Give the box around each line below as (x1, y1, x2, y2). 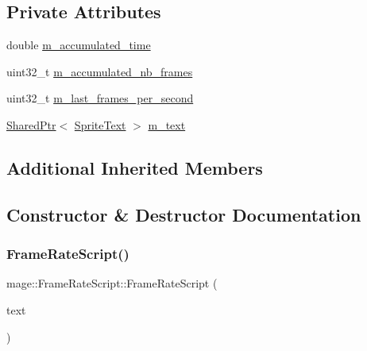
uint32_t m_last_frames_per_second (6, 90, 194, 106)
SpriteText (74, 116, 126, 133)
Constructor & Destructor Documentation (6, 202, 361, 226)
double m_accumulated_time (6, 37, 151, 53)
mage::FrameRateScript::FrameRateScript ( (6, 275, 218, 291)
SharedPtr (6, 116, 56, 133)
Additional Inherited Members (6, 155, 263, 179)
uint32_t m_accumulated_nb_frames (6, 63, 193, 79)
